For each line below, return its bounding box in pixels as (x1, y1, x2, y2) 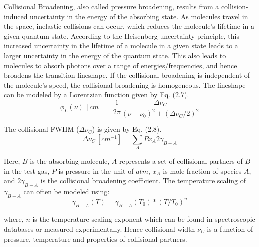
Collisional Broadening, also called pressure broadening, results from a (4, 1, 219, 11)
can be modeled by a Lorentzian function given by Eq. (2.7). (4, 89, 189, 100)
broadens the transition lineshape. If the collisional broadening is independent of (4, 70, 250, 80)
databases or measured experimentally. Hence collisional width (4, 223, 195, 234)
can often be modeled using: (23, 186, 110, 197)
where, (4, 214, 24, 224)
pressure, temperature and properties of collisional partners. (4, 233, 187, 244)
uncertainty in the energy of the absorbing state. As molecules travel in (30, 11, 248, 21)
